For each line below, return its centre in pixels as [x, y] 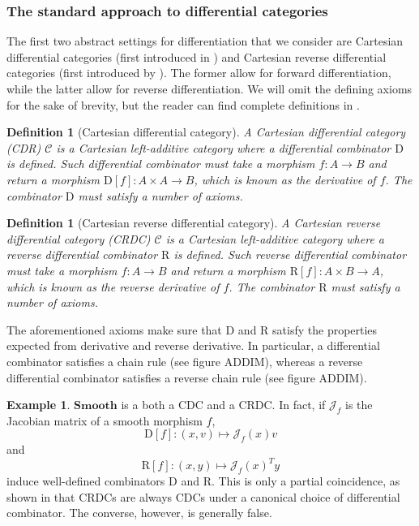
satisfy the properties [325, 329]
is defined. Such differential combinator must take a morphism [161, 164]
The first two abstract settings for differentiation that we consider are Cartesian [205, 41]
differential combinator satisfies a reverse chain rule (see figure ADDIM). [187, 377]
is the [359, 405]
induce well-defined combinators [86, 481]
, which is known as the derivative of [285, 179]
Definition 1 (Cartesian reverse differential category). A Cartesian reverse [194, 223]
